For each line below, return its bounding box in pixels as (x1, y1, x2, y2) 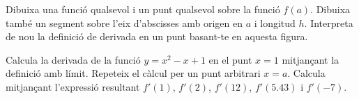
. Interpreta (304, 15, 353, 30)
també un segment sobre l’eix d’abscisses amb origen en (6, 15, 243, 30)
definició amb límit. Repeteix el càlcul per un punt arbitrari (6, 66, 261, 80)
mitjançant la (282, 52, 339, 66)
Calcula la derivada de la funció (6, 52, 141, 66)
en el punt (208, 52, 252, 66)
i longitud (254, 15, 296, 30)
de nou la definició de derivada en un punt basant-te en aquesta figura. (6, 29, 308, 44)
